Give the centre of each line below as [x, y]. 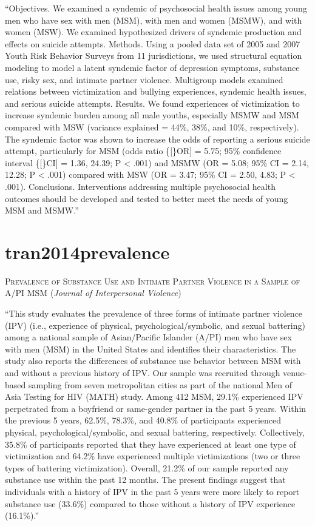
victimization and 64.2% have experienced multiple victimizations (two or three [153, 456]
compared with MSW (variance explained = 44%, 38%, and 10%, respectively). [152, 126]
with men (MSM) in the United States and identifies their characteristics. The [151, 349]
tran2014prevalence [87, 251]
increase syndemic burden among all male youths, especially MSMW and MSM [152, 115]
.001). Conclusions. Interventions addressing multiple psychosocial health [140, 186]
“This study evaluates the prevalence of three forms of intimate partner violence [154, 313]
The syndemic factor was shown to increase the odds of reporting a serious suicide [157, 139]
